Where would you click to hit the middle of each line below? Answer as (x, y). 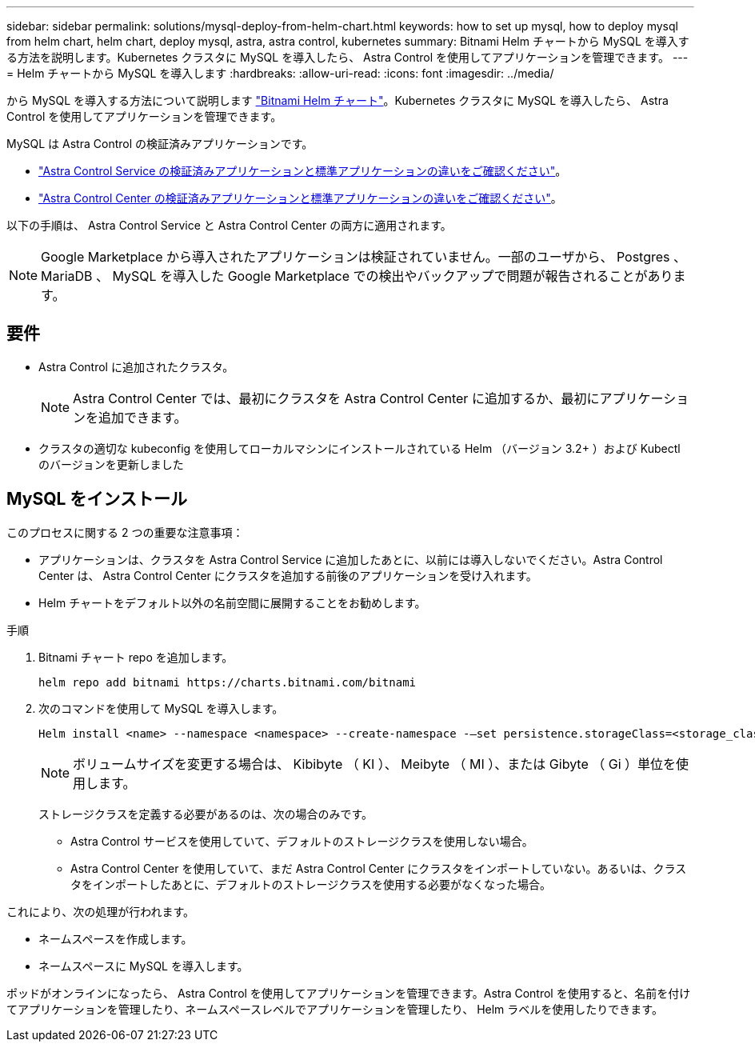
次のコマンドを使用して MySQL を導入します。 (161, 708)
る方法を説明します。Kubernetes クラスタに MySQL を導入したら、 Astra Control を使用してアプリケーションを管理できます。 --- (348, 57)
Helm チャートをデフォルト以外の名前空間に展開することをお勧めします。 (232, 602)
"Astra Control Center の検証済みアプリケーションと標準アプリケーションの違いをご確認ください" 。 (300, 198)
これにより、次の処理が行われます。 (101, 911)
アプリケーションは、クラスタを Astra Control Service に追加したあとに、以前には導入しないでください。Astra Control (351, 559)
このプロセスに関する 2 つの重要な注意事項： (125, 532)
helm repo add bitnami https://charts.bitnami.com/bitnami (228, 682)
